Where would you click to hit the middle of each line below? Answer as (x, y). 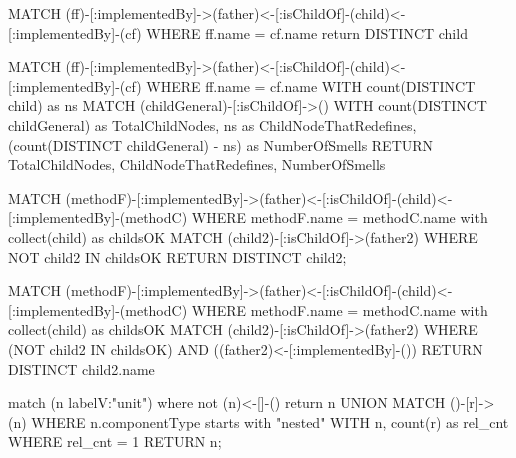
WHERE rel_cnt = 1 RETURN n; (115, 441)
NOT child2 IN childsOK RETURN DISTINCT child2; (177, 256)
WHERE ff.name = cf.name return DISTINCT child (307, 32)
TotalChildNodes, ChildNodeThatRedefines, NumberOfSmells (197, 164)
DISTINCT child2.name (81, 368)
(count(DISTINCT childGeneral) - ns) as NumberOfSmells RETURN (221, 144)
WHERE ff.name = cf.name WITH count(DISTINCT (311, 85)
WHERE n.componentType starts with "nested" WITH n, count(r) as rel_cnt (270, 421)
